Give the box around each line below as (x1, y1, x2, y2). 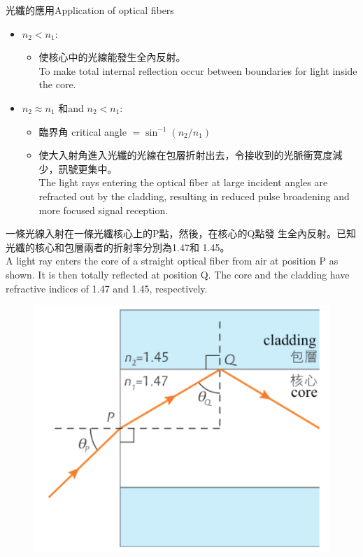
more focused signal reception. (38, 202, 169, 217)
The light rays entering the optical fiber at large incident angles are (38, 175, 328, 190)
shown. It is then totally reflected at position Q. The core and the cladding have (6, 267, 350, 281)
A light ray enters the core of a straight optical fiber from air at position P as (6, 253, 339, 268)
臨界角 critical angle (38, 124, 127, 139)
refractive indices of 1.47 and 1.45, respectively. (6, 281, 208, 295)
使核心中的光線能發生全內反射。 (38, 50, 186, 64)
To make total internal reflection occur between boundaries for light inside (38, 63, 357, 78)
